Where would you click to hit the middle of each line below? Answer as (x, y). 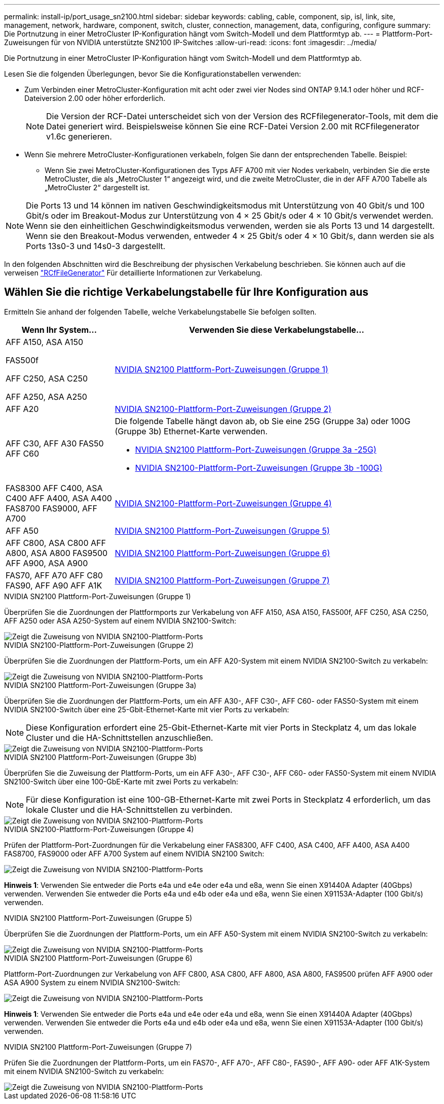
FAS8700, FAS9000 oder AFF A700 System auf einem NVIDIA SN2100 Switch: (134, 853)
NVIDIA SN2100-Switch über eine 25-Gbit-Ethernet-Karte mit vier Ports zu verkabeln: (147, 709)
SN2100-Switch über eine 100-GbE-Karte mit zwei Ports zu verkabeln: (121, 781)
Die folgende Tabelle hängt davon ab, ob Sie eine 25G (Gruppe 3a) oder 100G (263, 421)
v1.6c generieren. (79, 136)
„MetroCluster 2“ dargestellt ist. (97, 187)
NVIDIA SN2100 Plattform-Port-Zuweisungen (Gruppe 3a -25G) (256, 449)
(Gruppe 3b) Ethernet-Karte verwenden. (191, 431)
